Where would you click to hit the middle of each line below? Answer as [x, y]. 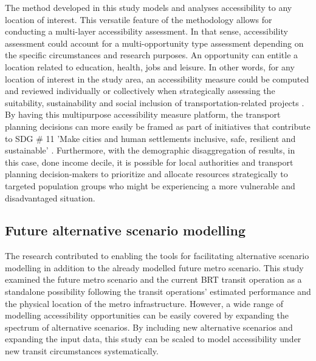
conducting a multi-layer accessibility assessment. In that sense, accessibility [146, 31]
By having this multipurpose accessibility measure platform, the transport [143, 114]
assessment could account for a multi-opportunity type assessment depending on [154, 43]
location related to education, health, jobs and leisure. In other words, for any [150, 66]
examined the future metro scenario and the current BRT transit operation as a [153, 279]
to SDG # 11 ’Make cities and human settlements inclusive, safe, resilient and [150, 138]
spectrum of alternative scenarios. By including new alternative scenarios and [149, 327]
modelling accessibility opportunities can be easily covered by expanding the [147, 315]
